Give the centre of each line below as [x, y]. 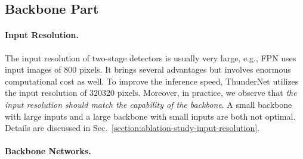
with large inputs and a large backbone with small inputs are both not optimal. [150, 116]
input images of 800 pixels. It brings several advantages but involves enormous [148, 69]
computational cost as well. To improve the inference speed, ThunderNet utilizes [152, 81]
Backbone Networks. [48, 151]
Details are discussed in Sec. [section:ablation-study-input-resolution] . [132, 128]
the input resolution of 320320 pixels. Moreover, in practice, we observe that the [151, 93]
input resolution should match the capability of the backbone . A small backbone [149, 104]
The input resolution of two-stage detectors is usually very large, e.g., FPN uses [151, 57]
